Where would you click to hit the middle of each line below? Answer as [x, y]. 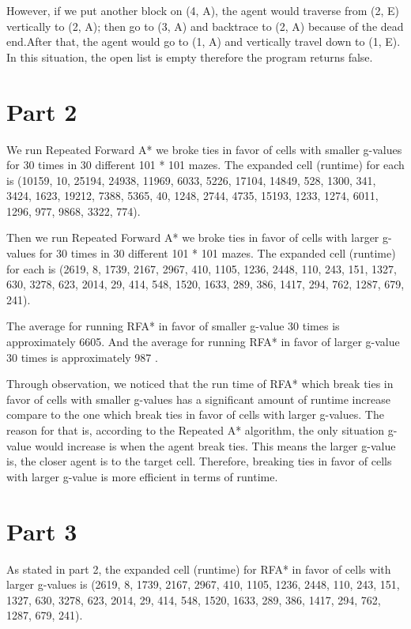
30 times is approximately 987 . [82, 357]
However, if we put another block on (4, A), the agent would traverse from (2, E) [203, 10]
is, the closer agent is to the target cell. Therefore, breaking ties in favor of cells [199, 461]
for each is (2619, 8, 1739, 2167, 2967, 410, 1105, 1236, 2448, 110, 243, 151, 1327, [202, 268]
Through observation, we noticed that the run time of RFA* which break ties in [200, 384]
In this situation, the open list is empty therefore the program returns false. [190, 56]
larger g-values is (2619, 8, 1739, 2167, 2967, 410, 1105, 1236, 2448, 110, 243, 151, [203, 584]
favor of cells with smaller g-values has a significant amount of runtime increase [198, 399]
